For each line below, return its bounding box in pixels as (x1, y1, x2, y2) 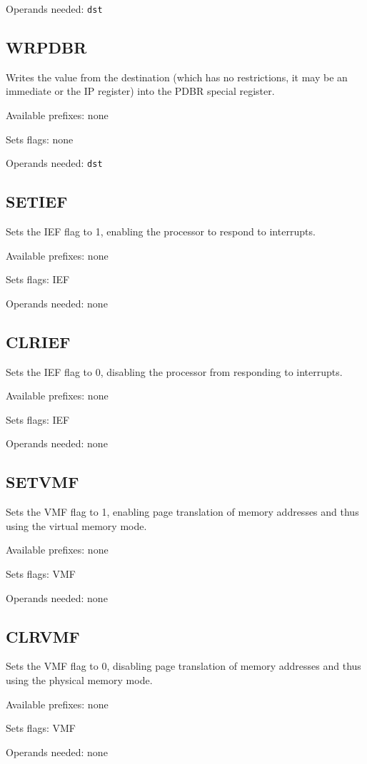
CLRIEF (6, 330, 71, 352)
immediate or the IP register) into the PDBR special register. (6, 83, 275, 98)
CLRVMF (6, 625, 80, 647)
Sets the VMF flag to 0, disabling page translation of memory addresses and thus (6, 658, 361, 673)
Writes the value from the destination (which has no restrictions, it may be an (6, 69, 348, 84)
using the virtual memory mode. (6, 518, 147, 533)
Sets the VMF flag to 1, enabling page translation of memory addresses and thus (6, 504, 359, 519)
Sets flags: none (6, 131, 74, 146)
